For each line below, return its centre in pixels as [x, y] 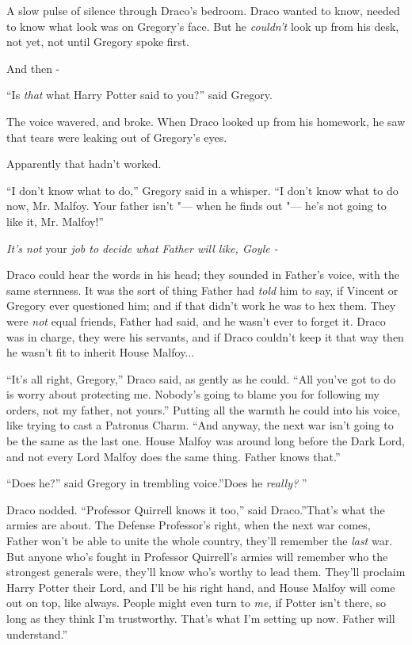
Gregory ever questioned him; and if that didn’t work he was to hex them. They [201, 305]
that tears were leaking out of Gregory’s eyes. [117, 137]
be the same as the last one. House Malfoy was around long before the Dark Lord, [206, 441]
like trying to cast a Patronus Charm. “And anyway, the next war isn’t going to [200, 425]
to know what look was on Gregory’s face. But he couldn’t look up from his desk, [203, 26]
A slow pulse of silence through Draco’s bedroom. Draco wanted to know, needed [203, 10]
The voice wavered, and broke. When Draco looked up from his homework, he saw [206, 121]
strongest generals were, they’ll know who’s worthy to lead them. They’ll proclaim [206, 572]
